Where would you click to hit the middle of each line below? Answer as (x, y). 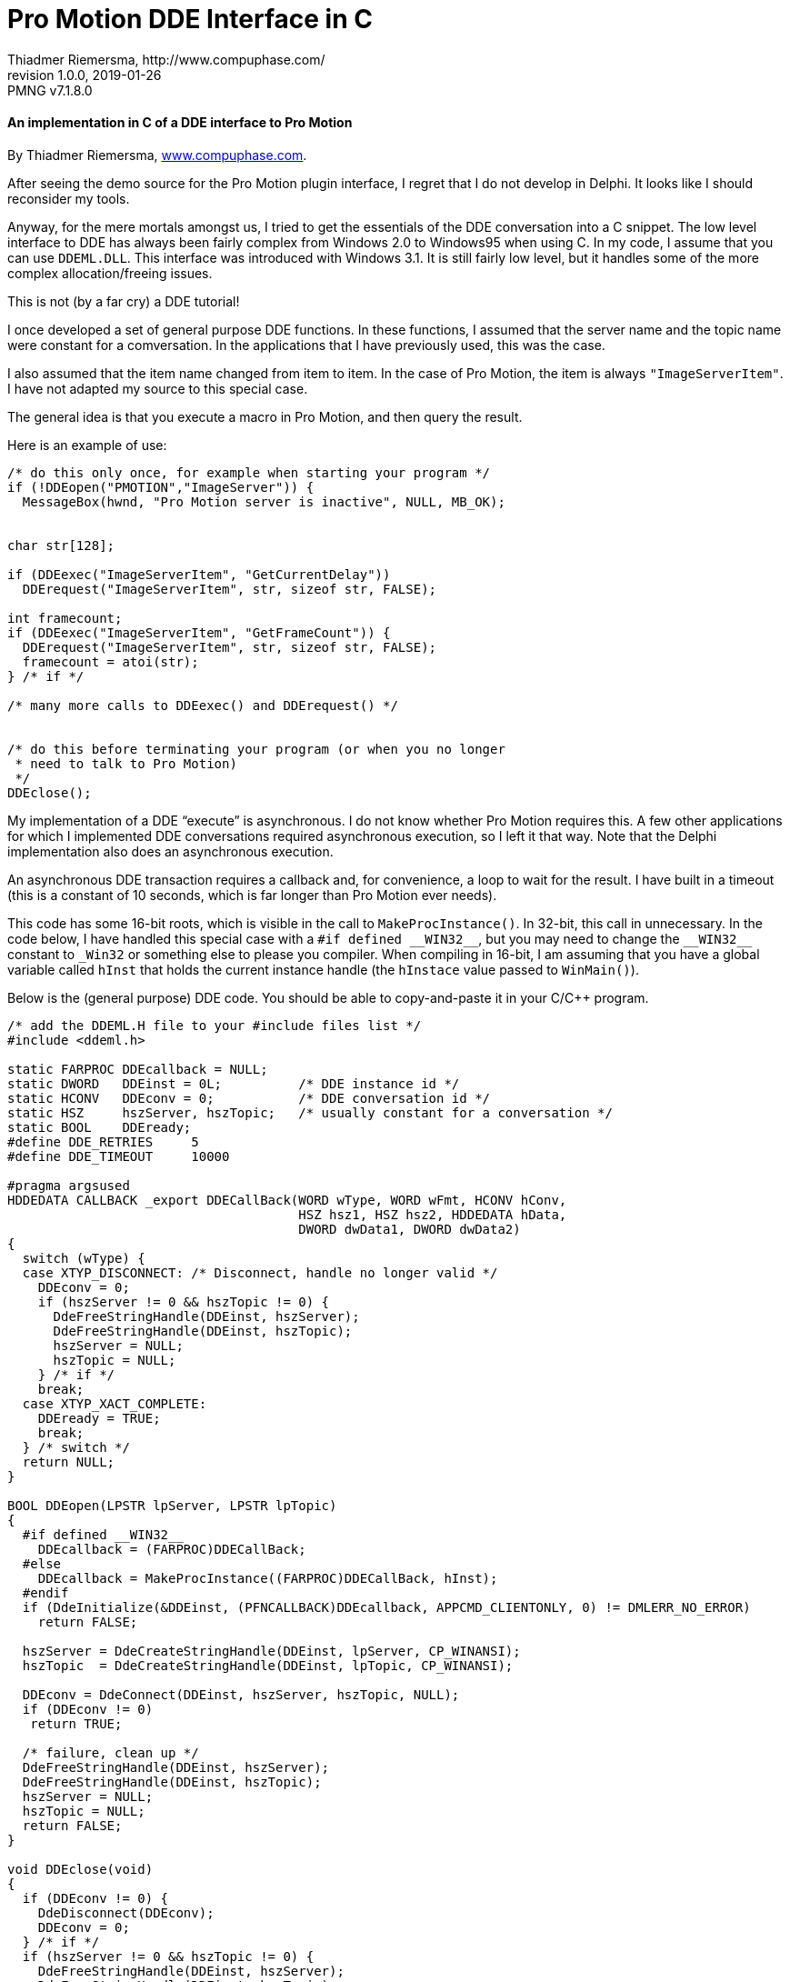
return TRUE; (76, 1723)
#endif (45, 1592)
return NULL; (69, 1461)
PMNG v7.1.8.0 (50, 90)
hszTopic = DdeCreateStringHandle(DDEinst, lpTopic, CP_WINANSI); (268, 1665)
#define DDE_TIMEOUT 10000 (119, 1156)
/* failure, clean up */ (110, 1752)
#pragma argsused (69, 1185)
